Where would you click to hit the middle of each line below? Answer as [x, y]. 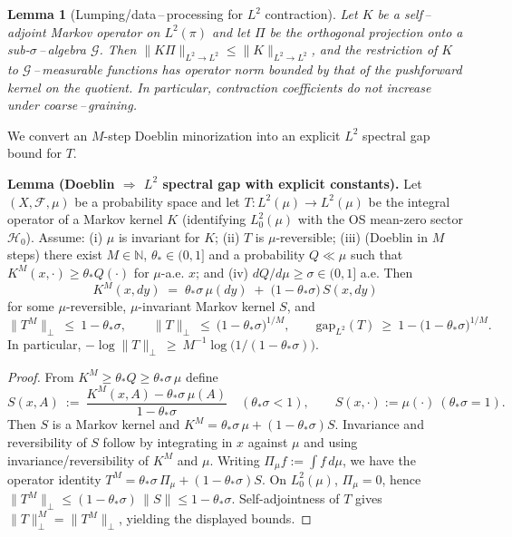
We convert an [48, 135]
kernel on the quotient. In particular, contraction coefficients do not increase [219, 87]
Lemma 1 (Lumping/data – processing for [126, 14]
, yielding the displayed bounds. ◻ [215, 518]
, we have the [379, 459]
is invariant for [159, 236]
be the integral [409, 201]
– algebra [63, 49]
